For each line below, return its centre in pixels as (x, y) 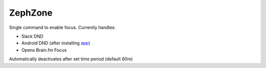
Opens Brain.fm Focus (44, 50)
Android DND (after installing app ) (56, 43)
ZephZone (31, 13)
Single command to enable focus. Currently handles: (62, 27)
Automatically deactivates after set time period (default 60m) (71, 59)
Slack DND (33, 36)
